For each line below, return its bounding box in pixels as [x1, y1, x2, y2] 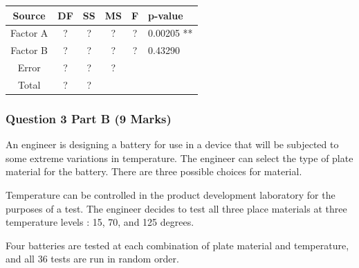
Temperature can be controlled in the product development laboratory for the [6, 187, 335, 202]
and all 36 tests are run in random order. [6, 251, 179, 266]
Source [12, 8, 46, 22]
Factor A [10, 26, 48, 40]
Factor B [10, 43, 48, 57]
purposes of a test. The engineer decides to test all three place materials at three [6, 201, 347, 215]
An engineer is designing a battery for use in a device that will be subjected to [6, 137, 339, 152]
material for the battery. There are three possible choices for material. [6, 164, 302, 179]
